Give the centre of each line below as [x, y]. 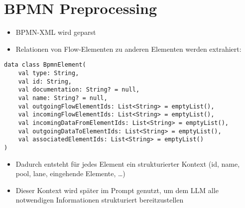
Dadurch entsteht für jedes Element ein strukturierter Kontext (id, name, [128, 163]
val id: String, [45, 81]
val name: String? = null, [63, 98]
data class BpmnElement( [45, 65]
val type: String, [49, 73]
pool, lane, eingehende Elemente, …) [70, 173]
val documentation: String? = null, [79, 90]
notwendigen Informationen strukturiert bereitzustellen [100, 200]
